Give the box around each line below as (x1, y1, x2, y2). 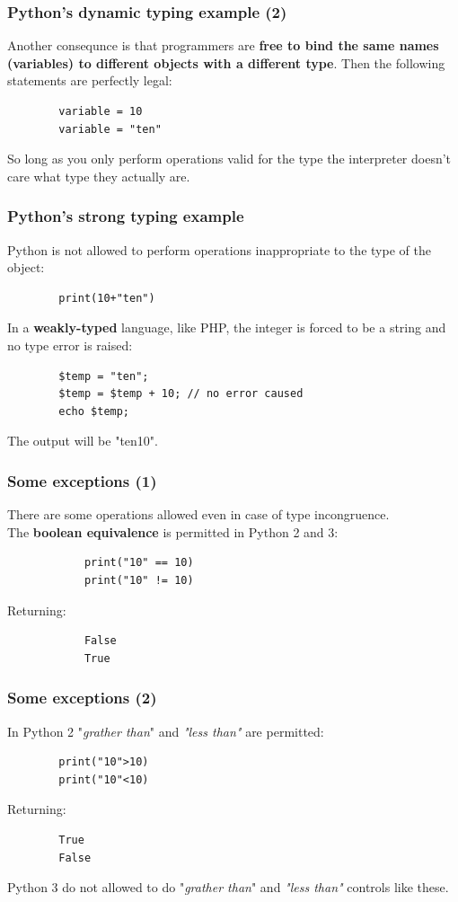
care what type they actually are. (7, 166, 190, 185)
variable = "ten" (58, 122, 162, 136)
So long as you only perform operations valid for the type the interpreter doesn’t (7, 149, 452, 168)
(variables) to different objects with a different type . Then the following (7, 53, 445, 72)
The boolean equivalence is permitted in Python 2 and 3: (7, 522, 339, 541)
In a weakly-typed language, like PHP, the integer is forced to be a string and (7, 318, 446, 337)
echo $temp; (58, 404, 130, 418)
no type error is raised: (7, 335, 133, 354)
